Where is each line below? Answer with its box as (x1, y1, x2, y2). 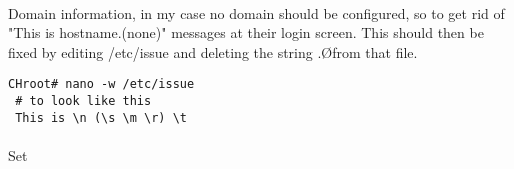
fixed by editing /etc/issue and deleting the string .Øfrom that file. (8, 41, 418, 62)
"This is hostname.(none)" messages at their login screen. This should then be (8, 22, 484, 43)
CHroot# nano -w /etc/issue (8, 77, 195, 92)
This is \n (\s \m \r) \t (15, 110, 187, 125)
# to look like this (15, 94, 152, 109)
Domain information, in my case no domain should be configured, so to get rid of (8, 2, 505, 23)
